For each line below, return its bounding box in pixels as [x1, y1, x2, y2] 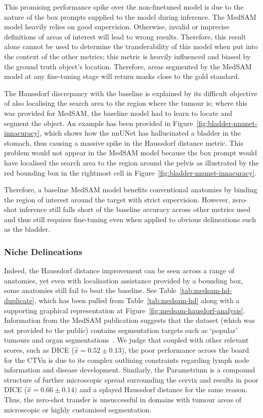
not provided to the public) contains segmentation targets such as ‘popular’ [4, 324, 238, 335]
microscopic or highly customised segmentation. [4, 404, 152, 414]
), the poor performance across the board [121, 345, 249, 355]
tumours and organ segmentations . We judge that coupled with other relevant [4, 335, 249, 345]
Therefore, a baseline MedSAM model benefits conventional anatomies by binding [4, 184, 257, 195]
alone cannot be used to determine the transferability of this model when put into [4, 41, 258, 52]
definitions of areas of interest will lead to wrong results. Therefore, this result [4, 31, 246, 41]
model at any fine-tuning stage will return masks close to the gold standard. [4, 71, 240, 81]
